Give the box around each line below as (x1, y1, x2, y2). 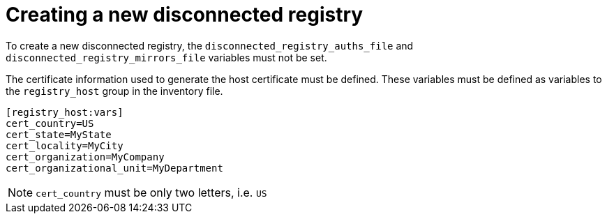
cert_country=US (6, 117, 94, 129)
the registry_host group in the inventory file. (6, 84, 223, 97)
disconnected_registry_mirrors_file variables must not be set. (6, 51, 327, 63)
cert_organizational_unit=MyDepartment (6, 162, 223, 174)
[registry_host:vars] (6, 106, 123, 118)
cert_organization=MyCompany (6, 151, 165, 163)
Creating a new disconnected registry (6, 3, 364, 27)
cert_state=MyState (6, 128, 112, 140)
